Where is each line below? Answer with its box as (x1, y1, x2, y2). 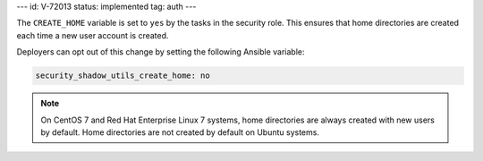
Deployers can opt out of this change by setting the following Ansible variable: (16, 47, 305, 57)
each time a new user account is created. (16, 30, 169, 40)
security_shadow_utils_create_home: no (35, 71, 210, 80)
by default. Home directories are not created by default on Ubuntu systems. (40, 126, 319, 138)
